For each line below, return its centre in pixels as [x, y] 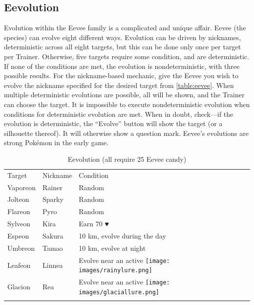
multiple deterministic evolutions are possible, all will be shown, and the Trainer [124, 95]
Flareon [19, 211]
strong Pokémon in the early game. [56, 142]
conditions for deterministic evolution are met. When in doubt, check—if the [119, 114]
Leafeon [19, 265]
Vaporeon [22, 187]
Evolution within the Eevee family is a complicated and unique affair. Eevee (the [125, 28]
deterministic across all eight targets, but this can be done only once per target [123, 47]
